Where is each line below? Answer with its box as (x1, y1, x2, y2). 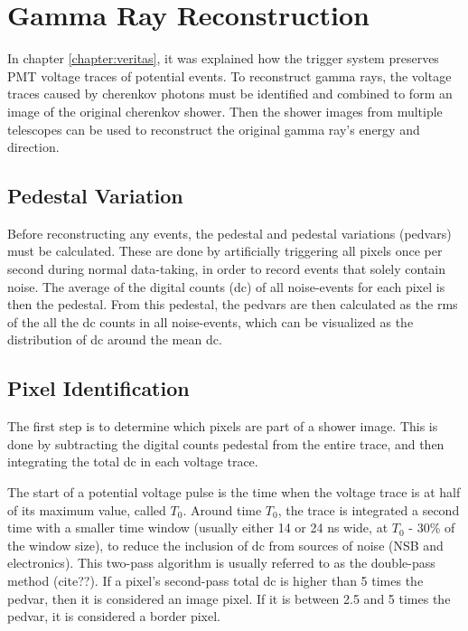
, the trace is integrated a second (277, 500, 460, 519)
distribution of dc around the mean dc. (7, 330, 222, 349)
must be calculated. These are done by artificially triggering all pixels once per (7, 241, 443, 260)
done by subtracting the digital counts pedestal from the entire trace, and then (7, 434, 445, 453)
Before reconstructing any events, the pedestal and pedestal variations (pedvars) (7, 223, 452, 242)
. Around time (183, 500, 262, 519)
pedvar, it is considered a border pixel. (7, 607, 220, 626)
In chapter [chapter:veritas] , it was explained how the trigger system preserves (7, 49, 439, 68)
